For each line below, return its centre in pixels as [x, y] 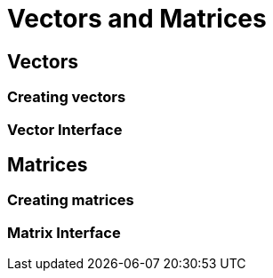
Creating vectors [67, 97]
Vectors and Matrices [137, 19]
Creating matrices [71, 200]
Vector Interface [65, 129]
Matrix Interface [64, 232]
